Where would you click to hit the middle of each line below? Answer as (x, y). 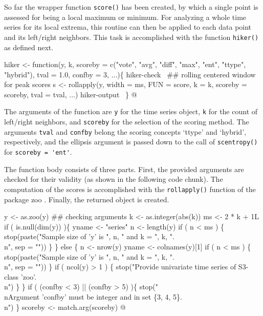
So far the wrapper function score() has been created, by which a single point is (131, 7)
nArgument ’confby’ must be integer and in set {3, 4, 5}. (93, 296)
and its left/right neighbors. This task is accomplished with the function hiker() (131, 37)
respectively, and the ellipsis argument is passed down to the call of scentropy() (131, 142)
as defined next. (29, 47)
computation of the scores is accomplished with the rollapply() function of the (130, 189)
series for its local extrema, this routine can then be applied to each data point (128, 27)
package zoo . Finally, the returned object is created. (87, 199)
